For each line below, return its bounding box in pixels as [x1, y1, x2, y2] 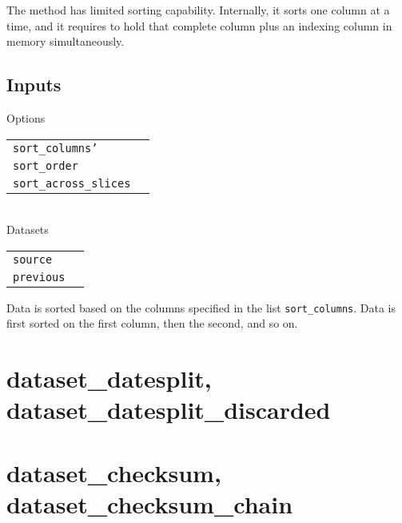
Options [6, 109, 46, 126]
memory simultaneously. [6, 33, 125, 50]
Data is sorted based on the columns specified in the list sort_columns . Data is [6, 299, 396, 316]
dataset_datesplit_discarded [6, 393, 331, 426]
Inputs [6, 72, 62, 97]
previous [13, 270, 66, 284]
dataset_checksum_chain [6, 487, 293, 520]
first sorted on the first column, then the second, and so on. [6, 315, 298, 332]
